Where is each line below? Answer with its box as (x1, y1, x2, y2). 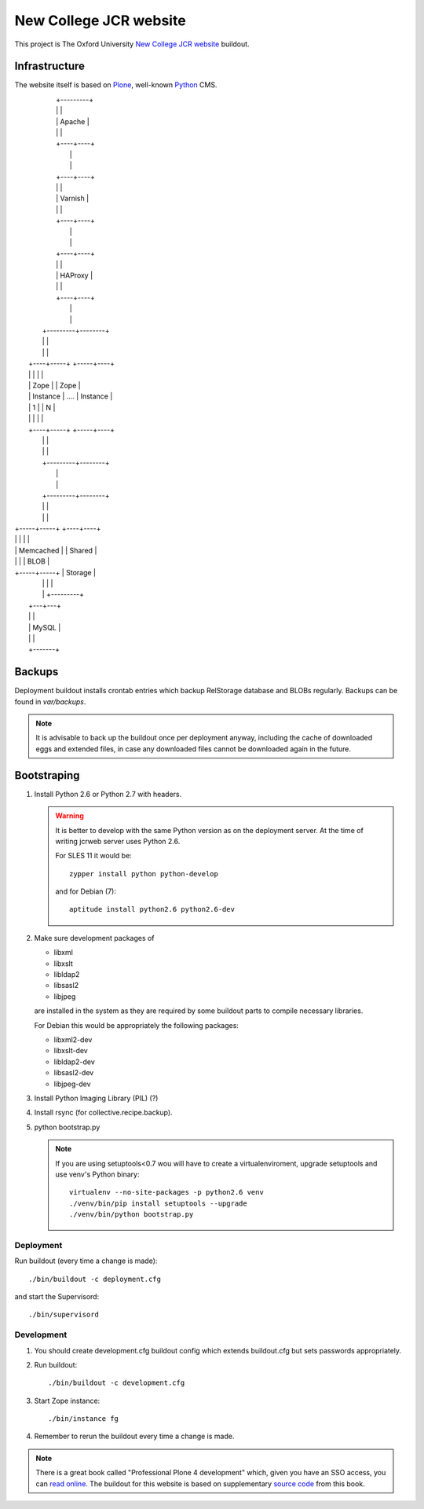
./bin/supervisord (28, 1310, 100, 1320)
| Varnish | (56, 193, 90, 204)
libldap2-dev (53, 1057, 96, 1067)
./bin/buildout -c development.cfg (48, 1379, 185, 1387)
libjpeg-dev (53, 1079, 91, 1089)
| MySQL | (28, 622, 61, 632)
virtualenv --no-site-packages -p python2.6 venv (69, 1188, 265, 1197)
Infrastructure (14, 60, 86, 73)
